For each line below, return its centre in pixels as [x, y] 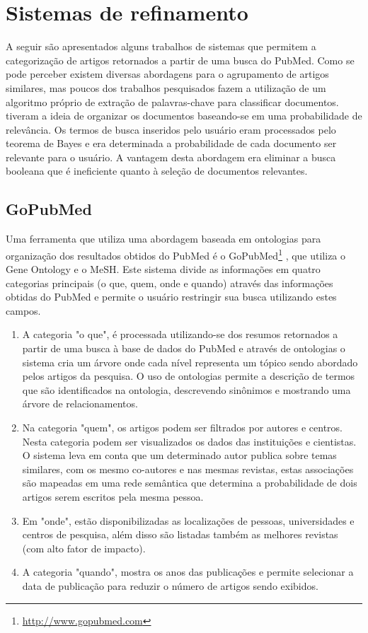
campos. [23, 310]
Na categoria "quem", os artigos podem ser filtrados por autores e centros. [182, 428]
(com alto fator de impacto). [84, 548]
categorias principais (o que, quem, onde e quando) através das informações [169, 283]
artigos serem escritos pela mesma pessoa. [113, 497]
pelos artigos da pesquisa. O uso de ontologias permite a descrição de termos [189, 376]
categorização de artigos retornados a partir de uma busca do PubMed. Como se [180, 60]
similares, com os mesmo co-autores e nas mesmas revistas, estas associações [188, 469]
